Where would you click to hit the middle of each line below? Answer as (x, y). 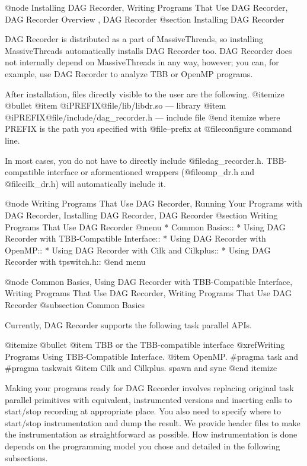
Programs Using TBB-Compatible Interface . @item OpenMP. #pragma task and (152, 356)
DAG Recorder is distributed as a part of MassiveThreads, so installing (134, 39)
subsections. (26, 457)
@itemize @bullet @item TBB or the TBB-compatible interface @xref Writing (145, 345)
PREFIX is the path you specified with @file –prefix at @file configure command (148, 129)
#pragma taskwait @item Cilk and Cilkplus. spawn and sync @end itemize (141, 368)
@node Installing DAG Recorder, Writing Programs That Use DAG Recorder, (146, 7)
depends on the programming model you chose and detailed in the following (143, 446)
